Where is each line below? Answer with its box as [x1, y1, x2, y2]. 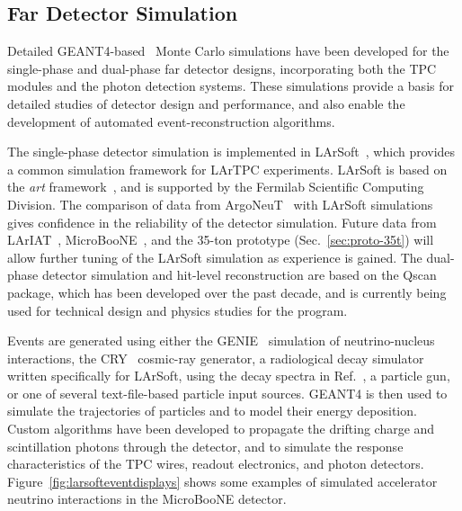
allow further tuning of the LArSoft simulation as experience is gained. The [7, 247, 422, 266]
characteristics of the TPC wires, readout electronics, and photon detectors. [7, 454, 424, 473]
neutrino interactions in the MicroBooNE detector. [7, 489, 287, 508]
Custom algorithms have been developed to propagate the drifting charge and [7, 419, 435, 438]
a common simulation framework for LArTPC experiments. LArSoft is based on [7, 159, 448, 178]
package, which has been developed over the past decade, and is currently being [7, 282, 447, 301]
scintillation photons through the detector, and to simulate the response [7, 436, 404, 455]
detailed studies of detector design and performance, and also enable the [7, 94, 405, 112]
